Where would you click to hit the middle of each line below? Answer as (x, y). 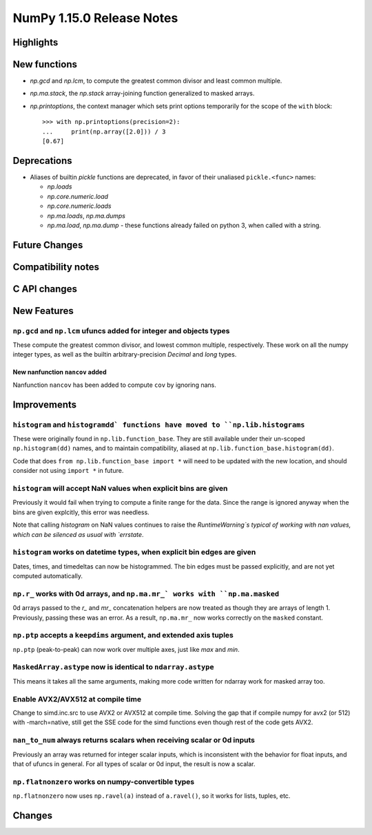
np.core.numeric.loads (79, 206)
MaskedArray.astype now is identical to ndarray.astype (113, 667)
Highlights (35, 42)
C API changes (45, 289)
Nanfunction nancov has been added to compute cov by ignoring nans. (114, 385)
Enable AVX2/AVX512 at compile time (77, 699)
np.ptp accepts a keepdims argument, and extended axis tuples (123, 635)
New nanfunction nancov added (60, 372)
